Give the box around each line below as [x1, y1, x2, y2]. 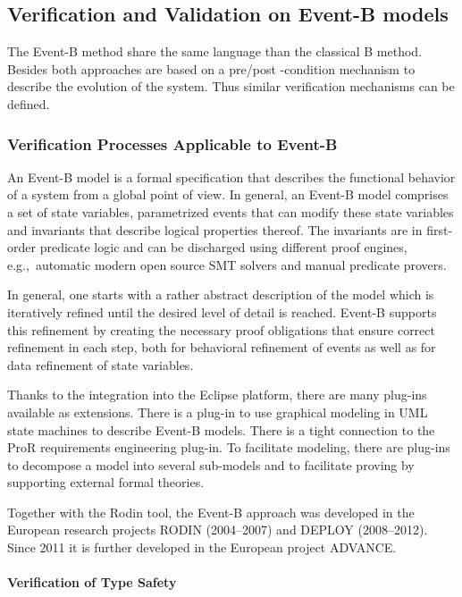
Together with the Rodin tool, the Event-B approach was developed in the [7, 502, 415, 521]
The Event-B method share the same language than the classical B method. [7, 42, 423, 61]
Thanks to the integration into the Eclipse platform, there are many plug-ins [7, 385, 427, 404]
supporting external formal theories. [7, 473, 205, 492]
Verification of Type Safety [7, 573, 177, 592]
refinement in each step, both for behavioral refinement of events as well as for [7, 338, 436, 357]
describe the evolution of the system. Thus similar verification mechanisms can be [7, 77, 455, 96]
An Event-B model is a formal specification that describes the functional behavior [7, 167, 456, 186]
